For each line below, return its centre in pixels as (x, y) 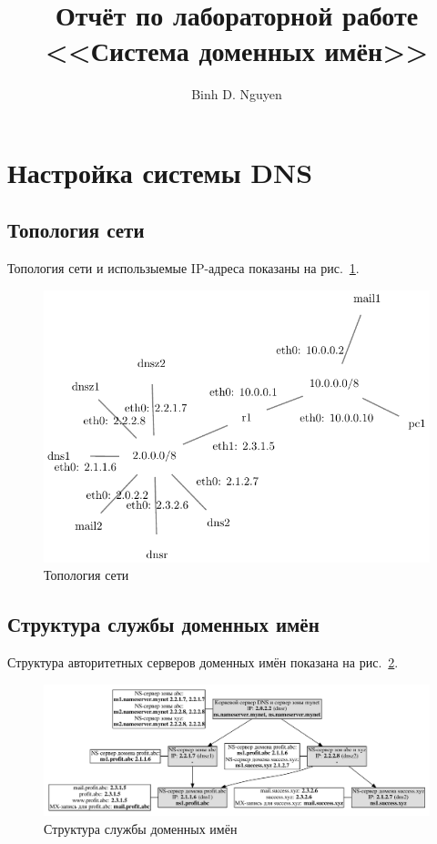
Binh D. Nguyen (237, 94)
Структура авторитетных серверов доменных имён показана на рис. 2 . (203, 662)
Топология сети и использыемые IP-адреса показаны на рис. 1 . (183, 268)
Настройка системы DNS (160, 172)
